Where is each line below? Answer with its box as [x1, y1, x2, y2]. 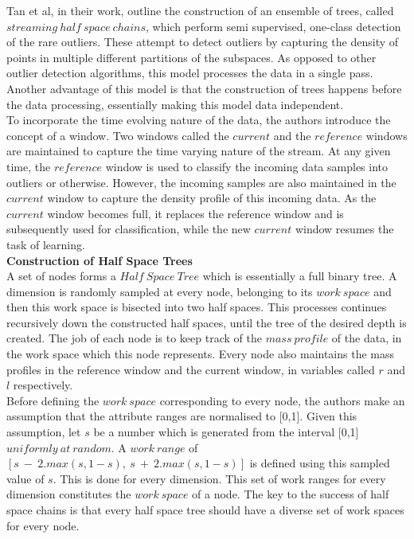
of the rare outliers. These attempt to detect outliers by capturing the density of [6, 33, 399, 50]
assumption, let [6, 424, 81, 440]
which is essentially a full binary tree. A [202, 268, 397, 284]
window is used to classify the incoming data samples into [105, 158, 389, 174]
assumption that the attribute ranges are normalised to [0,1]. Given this [6, 408, 357, 424]
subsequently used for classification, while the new [6, 221, 251, 237]
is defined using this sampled [249, 455, 390, 471]
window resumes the [295, 221, 394, 237]
